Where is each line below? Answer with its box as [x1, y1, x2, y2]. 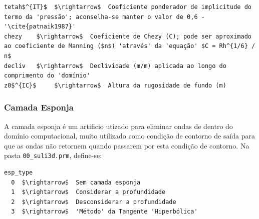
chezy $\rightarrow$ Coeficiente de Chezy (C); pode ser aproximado [4, 32, 251, 40]
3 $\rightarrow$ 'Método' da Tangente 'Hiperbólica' [11, 208, 198, 215]
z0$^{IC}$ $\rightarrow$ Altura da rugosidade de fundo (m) [4, 81, 226, 89]
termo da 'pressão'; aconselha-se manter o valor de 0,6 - [4, 13, 205, 20]
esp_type [4, 169, 33, 176]
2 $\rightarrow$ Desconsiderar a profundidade [11, 198, 176, 205]
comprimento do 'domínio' [4, 72, 90, 79]
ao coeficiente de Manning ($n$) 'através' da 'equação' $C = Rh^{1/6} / [4, 42, 255, 50]
